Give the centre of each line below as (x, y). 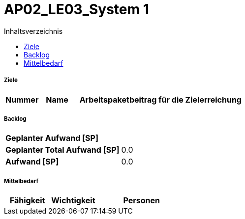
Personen (142, 201)
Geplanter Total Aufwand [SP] (62, 150)
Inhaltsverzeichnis (33, 31)
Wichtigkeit (73, 201)
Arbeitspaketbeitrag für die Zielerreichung (160, 99)
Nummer (22, 99)
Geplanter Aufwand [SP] (52, 138)
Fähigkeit (27, 201)
